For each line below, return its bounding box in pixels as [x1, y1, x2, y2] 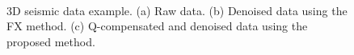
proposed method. [6, 33, 95, 49]
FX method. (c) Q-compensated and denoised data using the [6, 18, 308, 34]
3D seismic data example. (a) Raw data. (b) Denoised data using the [6, 2, 348, 18]
